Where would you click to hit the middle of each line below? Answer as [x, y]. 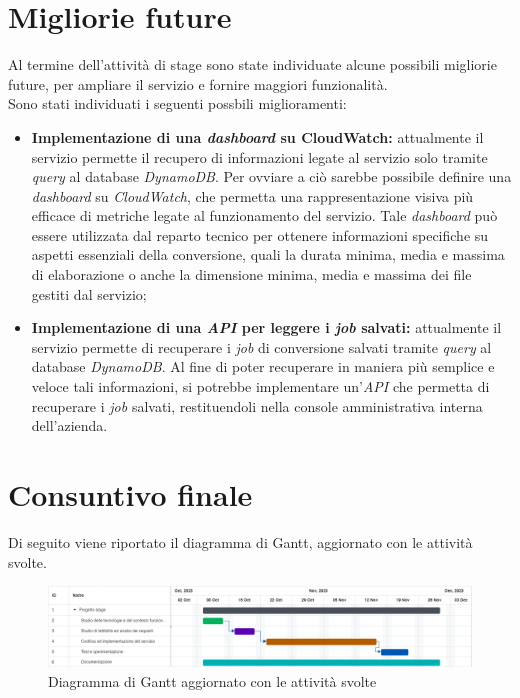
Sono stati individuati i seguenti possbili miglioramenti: [177, 103]
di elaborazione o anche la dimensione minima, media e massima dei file [251, 274]
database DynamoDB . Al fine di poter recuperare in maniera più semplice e [263, 366]
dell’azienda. [69, 425]
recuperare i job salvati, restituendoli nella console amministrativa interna [257, 405]
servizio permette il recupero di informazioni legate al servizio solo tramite [259, 156]
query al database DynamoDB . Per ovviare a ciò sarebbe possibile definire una [271, 176]
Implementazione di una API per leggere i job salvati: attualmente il [266, 327]
